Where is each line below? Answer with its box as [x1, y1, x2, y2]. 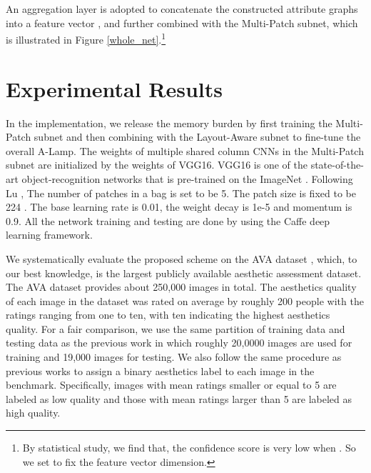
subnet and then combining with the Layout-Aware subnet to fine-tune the [34, 129, 361, 144]
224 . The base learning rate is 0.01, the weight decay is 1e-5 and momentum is [6, 199, 352, 214]
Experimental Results [6, 74, 223, 103]
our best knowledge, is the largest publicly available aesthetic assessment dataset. [6, 265, 362, 280]
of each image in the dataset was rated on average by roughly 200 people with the [6, 293, 364, 308]
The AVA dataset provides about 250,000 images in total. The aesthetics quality [6, 279, 357, 294]
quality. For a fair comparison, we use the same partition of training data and [6, 321, 345, 336]
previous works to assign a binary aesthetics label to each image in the [6, 363, 315, 378]
